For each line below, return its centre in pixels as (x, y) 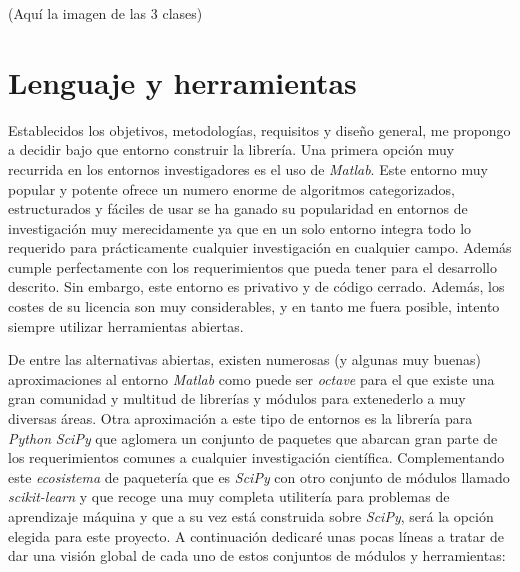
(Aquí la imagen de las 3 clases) (105, 13)
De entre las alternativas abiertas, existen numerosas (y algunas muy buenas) (245, 359)
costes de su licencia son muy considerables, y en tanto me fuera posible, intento (254, 306)
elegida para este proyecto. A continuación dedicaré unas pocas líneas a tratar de (256, 535)
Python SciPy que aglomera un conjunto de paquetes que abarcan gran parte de (253, 437)
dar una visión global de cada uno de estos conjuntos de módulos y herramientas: (257, 555)
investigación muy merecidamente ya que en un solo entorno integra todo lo (240, 227)
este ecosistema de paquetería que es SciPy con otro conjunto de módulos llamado (259, 476)
